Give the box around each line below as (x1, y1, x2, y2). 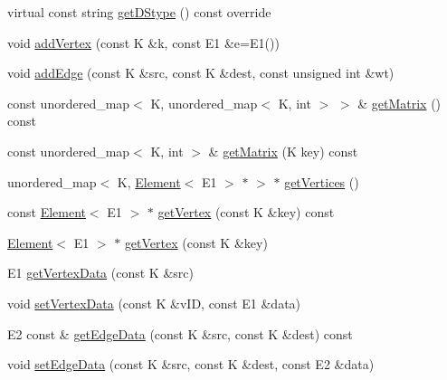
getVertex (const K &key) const (157, 203, 335, 222)
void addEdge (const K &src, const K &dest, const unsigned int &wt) (7, 63, 395, 82)
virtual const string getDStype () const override (7, 3, 271, 21)
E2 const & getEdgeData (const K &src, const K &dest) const (7, 324, 353, 343)
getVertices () (284, 172, 359, 191)
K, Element (117, 172, 181, 191)
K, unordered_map (150, 93, 258, 112)
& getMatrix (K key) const (208, 141, 358, 160)
